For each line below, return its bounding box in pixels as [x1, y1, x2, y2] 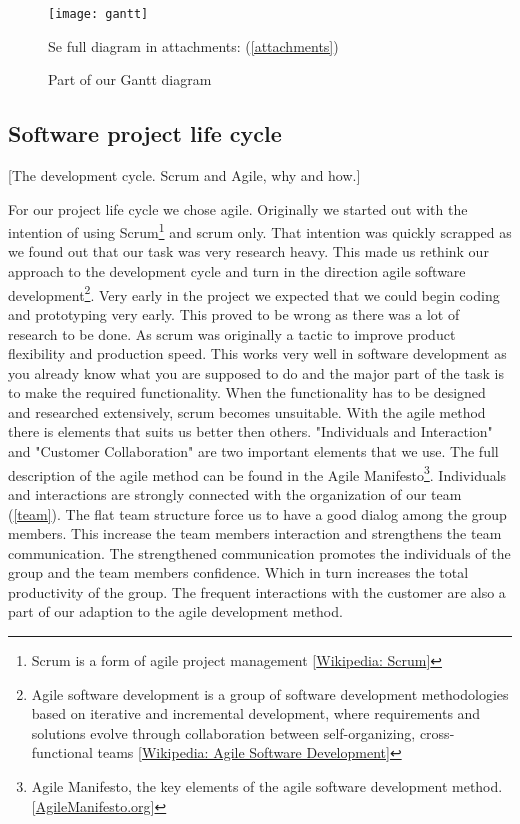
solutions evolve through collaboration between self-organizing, [31, 722, 416, 743]
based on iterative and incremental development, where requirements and [31, 703, 481, 724]
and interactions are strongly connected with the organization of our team [8, 483, 462, 504]
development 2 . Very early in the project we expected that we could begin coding [8, 281, 500, 305]
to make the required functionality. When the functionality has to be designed [8, 382, 486, 403]
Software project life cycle [8, 118, 282, 149]
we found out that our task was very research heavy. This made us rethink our [8, 241, 489, 262]
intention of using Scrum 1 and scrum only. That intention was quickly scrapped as [8, 219, 512, 242]
